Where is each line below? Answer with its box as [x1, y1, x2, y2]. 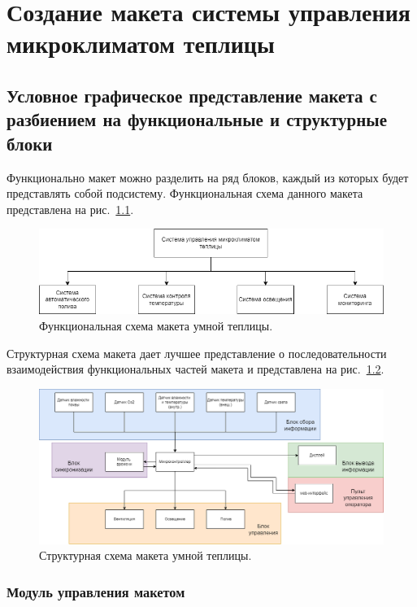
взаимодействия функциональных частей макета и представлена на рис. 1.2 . [7, 360, 384, 378]
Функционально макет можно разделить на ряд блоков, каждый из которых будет [7, 168, 409, 186]
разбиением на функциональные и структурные [7, 107, 388, 132]
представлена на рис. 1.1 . [7, 200, 134, 217]
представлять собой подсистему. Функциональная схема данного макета [7, 185, 363, 202]
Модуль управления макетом [7, 581, 185, 601]
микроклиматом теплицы [7, 27, 275, 60]
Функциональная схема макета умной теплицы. [39, 317, 273, 334]
